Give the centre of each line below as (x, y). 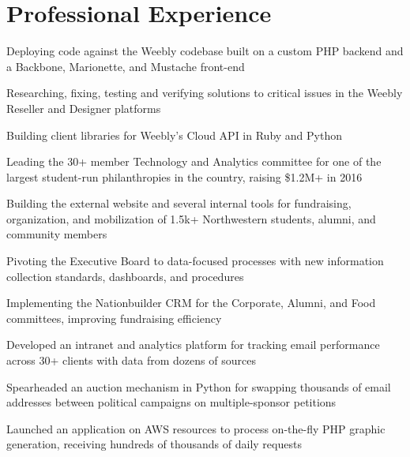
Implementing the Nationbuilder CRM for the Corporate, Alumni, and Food (191, 303)
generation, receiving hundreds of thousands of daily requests (154, 444)
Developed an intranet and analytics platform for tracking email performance (193, 345)
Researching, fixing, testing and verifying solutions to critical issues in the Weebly (205, 93)
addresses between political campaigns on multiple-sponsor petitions (171, 402)
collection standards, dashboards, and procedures (125, 276)
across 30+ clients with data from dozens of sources (131, 360)
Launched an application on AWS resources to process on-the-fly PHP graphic (196, 428)
